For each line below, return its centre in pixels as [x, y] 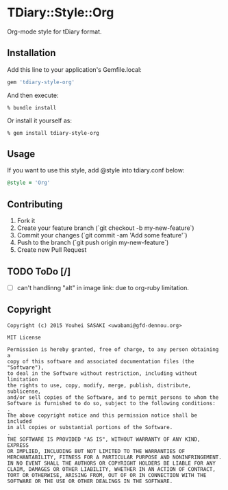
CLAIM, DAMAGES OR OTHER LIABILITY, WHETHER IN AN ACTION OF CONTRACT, [111, 469]
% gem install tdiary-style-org [53, 133]
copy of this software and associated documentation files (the [101, 361]
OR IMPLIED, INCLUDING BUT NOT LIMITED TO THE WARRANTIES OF [96, 451]
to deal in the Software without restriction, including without [102, 373]
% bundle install [32, 107]
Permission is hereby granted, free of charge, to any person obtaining [113, 349]
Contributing [35, 204]
